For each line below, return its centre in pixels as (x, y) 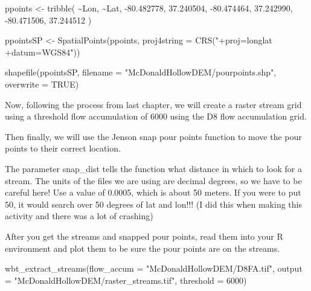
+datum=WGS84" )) (43, 52)
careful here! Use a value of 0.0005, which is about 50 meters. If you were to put (153, 192)
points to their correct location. (63, 148)
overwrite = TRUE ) (42, 84)
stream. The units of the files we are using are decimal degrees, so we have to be (153, 180)
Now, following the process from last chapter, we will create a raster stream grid (153, 104)
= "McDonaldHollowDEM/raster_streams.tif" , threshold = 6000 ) (126, 280)
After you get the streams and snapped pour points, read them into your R (144, 236)
